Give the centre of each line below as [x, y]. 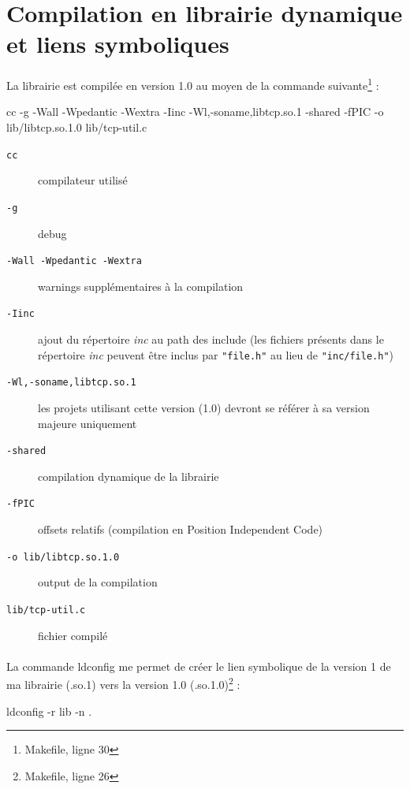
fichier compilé [73, 635]
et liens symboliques [118, 44]
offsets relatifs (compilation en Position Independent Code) [181, 529]
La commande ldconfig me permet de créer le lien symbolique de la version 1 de [199, 666]
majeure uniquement [88, 423]
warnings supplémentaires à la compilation [141, 286]
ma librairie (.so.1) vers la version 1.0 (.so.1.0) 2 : [123, 683]
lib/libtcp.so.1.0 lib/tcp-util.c [77, 127]
